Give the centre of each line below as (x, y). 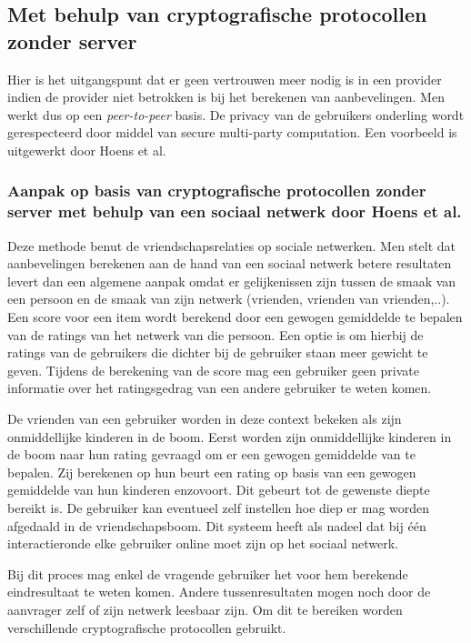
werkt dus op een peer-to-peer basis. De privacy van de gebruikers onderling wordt (236, 114)
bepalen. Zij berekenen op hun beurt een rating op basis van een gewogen (212, 472)
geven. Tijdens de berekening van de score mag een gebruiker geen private (213, 370)
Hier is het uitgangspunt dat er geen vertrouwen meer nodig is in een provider (225, 79)
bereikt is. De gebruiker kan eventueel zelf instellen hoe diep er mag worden (219, 508)
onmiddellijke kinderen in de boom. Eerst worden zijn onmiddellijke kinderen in (230, 436)
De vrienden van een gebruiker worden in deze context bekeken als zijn (205, 419)
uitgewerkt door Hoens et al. (87, 150)
